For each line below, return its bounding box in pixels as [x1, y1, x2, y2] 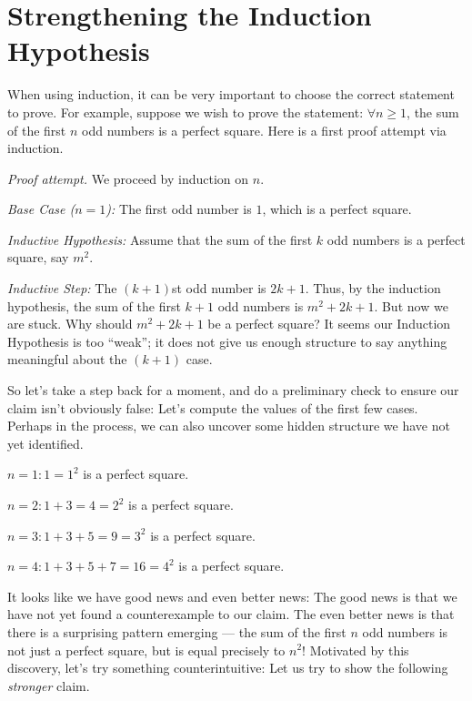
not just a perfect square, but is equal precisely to [7, 640, 286, 659]
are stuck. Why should [7, 314, 133, 333]
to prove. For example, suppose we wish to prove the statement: [7, 102, 364, 121]
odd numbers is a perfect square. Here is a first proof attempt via [82, 120, 447, 139]
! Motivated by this [302, 640, 409, 659]
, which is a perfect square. [262, 199, 412, 218]
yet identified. [7, 433, 84, 452]
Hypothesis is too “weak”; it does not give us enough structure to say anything [7, 331, 447, 350]
